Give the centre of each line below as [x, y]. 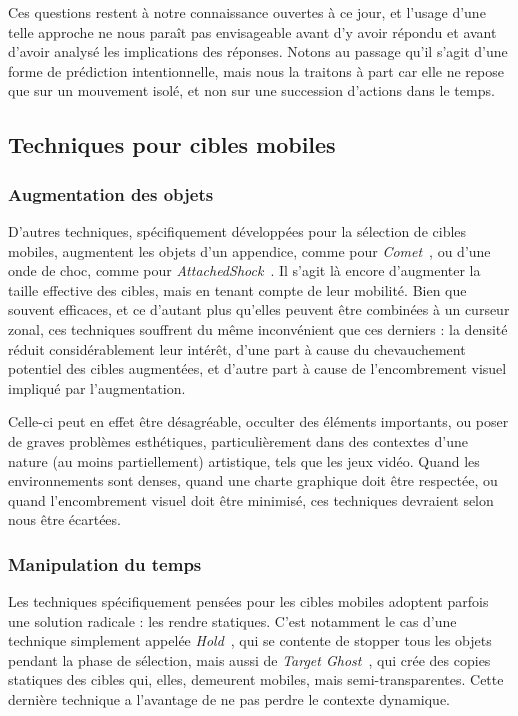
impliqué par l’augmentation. [97, 387]
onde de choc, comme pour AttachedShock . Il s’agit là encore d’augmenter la [244, 270]
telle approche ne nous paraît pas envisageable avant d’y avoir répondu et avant [252, 31]
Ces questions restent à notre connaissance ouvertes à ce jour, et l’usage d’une [247, 12]
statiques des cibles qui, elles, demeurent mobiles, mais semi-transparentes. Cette [256, 679]
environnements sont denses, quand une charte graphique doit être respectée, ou [253, 480]
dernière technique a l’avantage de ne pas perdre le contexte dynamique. [229, 699]
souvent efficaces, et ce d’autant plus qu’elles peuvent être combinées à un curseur [259, 309]
